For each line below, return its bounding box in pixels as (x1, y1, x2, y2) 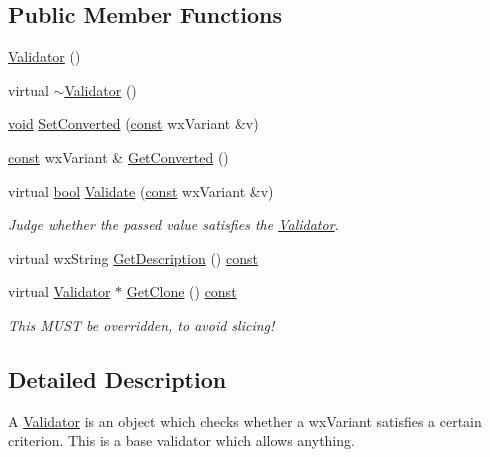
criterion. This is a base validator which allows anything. (8, 430, 355, 451)
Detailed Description (8, 363, 227, 394)
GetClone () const (126, 281, 237, 302)
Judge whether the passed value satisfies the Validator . (8, 214, 339, 235)
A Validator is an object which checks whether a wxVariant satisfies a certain (8, 410, 482, 431)
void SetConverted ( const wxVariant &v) (8, 113, 259, 134)
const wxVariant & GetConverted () (8, 146, 229, 167)
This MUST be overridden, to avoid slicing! (8, 314, 275, 335)
